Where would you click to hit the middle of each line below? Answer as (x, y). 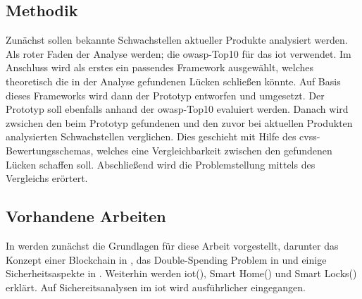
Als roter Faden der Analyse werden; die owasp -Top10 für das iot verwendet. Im (179, 53)
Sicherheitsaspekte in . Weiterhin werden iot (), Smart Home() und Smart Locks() (181, 273)
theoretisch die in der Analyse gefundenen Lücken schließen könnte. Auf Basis (173, 81)
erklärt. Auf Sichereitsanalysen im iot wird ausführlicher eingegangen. (156, 287)
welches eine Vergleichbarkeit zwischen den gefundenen (214, 150)
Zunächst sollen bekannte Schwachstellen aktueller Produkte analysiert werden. (177, 40)
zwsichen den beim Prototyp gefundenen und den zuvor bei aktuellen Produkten (179, 122)
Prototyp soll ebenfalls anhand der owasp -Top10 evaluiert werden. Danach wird (177, 109)
